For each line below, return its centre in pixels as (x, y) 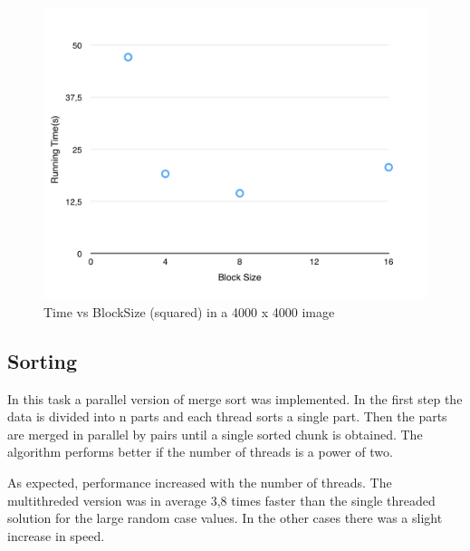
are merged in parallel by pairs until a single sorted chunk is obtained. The (215, 434)
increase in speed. (56, 535)
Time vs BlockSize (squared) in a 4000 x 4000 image (189, 311)
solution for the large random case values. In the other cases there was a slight (225, 518)
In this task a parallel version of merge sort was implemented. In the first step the (235, 398)
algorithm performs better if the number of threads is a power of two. (200, 452)
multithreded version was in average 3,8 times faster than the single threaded (221, 500)
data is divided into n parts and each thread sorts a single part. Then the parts (227, 416)
